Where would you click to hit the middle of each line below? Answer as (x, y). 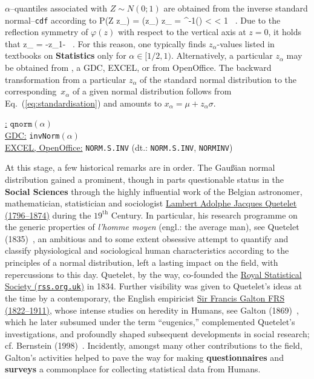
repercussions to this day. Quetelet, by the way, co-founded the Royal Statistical (153, 274)
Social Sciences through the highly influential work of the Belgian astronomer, (154, 191)
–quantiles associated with (59, 8)
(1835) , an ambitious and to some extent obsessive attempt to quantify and (147, 238)
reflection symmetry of (47, 32)
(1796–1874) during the (48, 215)
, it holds (285, 32)
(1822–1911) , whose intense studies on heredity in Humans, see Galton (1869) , (152, 310)
